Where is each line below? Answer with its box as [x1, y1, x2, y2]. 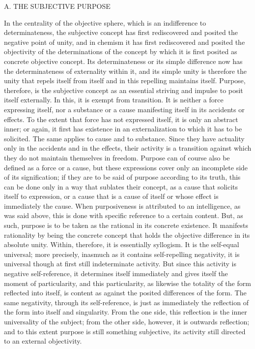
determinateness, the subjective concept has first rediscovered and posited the [4, 27, 238, 37]
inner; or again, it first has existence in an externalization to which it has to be [4, 124, 242, 134]
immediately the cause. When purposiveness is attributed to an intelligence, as [4, 200, 241, 211]
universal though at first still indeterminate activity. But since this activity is [4, 258, 236, 269]
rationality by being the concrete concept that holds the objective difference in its [4, 229, 250, 240]
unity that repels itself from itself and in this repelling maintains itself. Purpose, [4, 75, 246, 86]
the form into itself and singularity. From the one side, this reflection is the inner [4, 307, 247, 317]
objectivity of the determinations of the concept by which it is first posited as [4, 46, 237, 57]
